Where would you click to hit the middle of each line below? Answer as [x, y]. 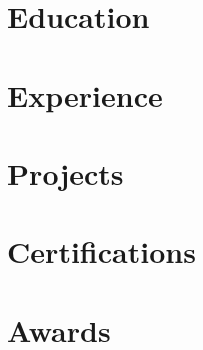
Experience [85, 94]
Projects [65, 172]
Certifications [101, 251]
